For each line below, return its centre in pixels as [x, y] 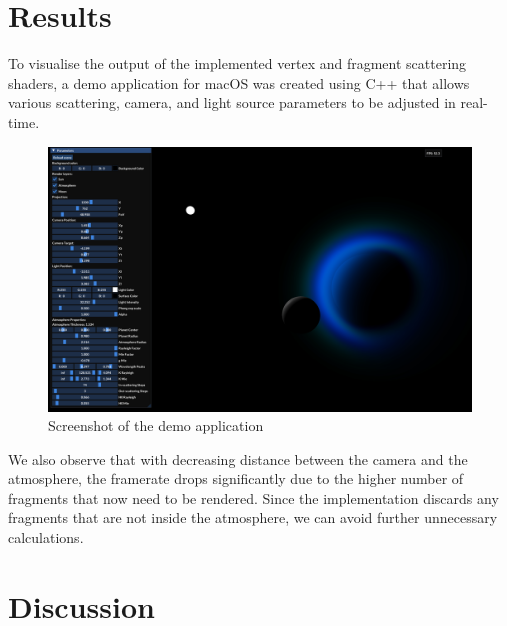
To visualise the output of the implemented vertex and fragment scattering [237, 63]
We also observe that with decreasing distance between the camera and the [238, 458]
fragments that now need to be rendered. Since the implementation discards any [253, 497]
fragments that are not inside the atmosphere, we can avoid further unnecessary [253, 517]
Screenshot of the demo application [156, 425]
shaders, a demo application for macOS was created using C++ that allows [239, 82]
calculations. [46, 537]
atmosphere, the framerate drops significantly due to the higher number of [236, 478]
